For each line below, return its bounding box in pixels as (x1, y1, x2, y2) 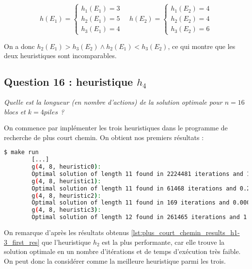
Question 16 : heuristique (4, 74, 133, 89)
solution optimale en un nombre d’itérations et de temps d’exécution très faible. (4, 246, 241, 256)
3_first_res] (4, 237, 40, 247)
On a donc (4, 41, 35, 51)
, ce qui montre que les (168, 41, 236, 51)
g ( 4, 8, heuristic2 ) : (31, 192, 101, 199)
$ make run (4, 149, 39, 156)
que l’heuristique (42, 237, 91, 247)
